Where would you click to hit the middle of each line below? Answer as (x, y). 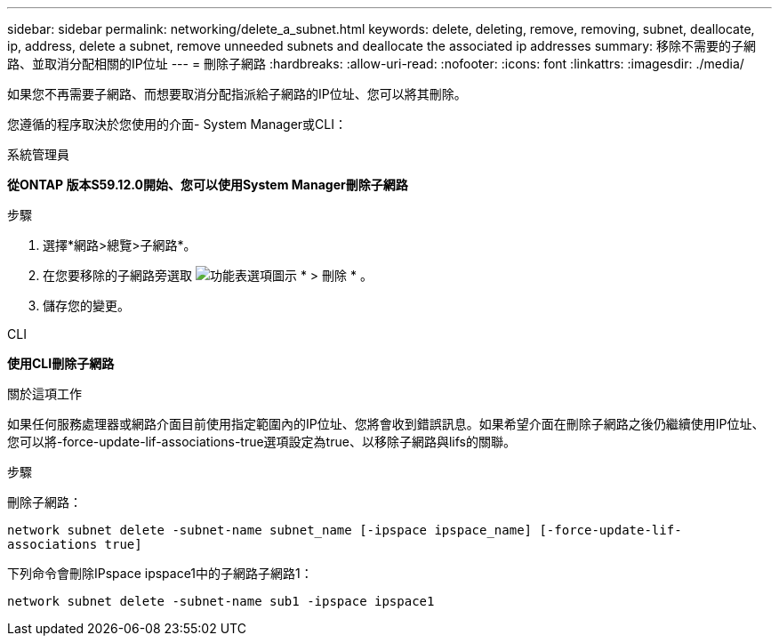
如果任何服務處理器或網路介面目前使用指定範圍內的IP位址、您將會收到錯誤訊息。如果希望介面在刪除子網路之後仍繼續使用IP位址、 (386, 424)
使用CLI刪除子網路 (61, 363)
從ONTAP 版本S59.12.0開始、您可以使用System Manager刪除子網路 (208, 185)
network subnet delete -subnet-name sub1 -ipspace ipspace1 (221, 601)
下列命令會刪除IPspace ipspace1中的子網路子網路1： (160, 573)
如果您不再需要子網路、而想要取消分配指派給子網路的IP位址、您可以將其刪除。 (237, 94)
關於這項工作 (44, 394)
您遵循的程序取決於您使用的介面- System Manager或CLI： (177, 124)
